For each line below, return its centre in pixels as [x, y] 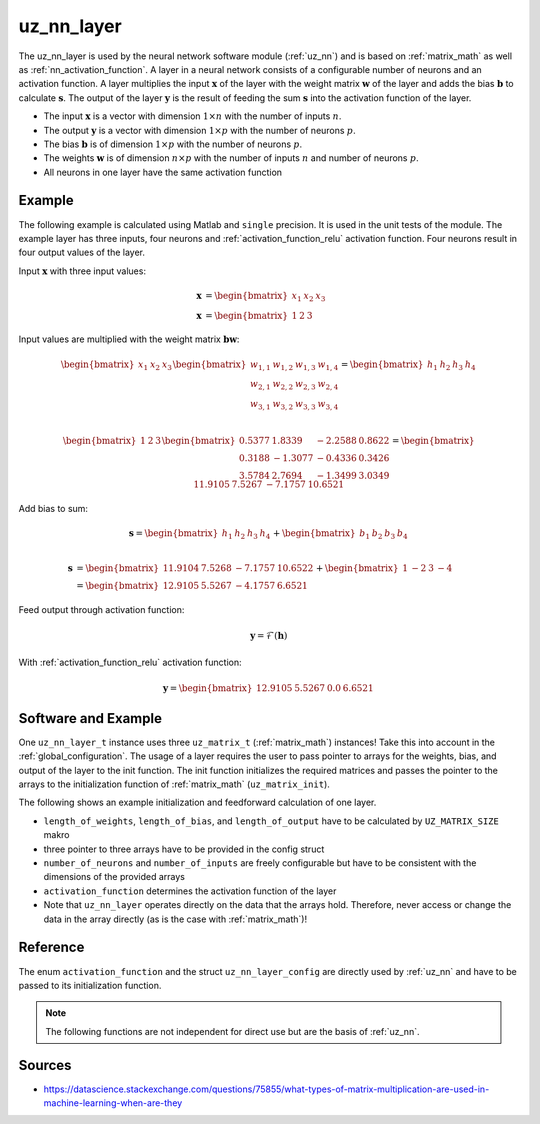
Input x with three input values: [82, 271]
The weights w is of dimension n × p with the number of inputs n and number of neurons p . [231, 158]
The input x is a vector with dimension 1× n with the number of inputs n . [192, 116]
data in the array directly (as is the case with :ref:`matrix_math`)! [175, 919]
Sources [45, 1065]
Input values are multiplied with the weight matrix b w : [129, 339]
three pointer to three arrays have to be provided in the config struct [184, 849]
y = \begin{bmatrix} [207, 688]
